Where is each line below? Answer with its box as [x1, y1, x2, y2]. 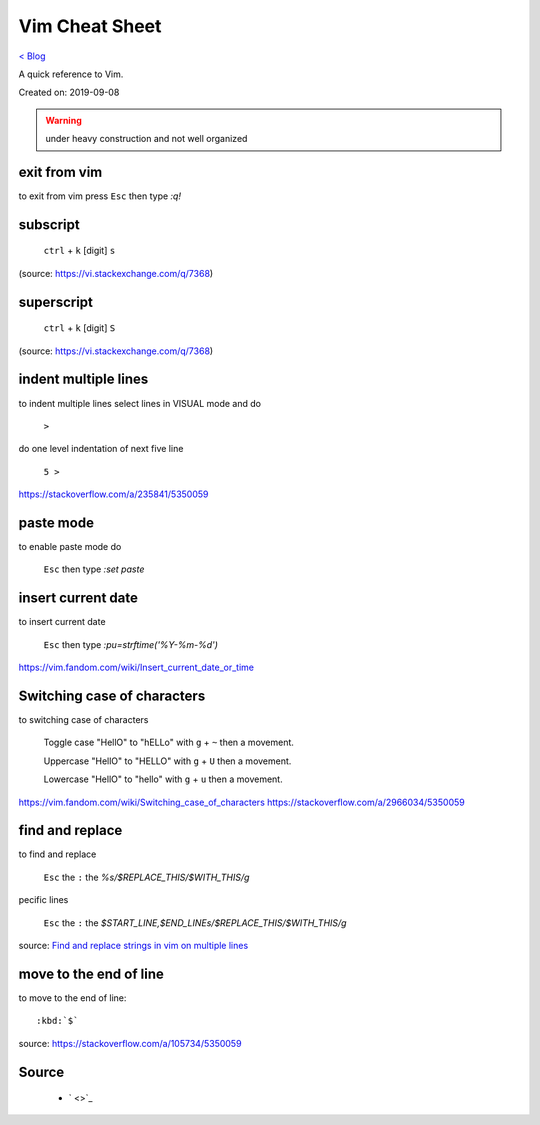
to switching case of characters [18, 713, 149, 725]
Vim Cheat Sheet [18, 15, 162, 37]
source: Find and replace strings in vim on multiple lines [18, 940, 249, 951]
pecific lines [18, 894, 69, 906]
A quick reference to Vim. [18, 68, 124, 80]
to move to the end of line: [18, 991, 127, 1004]
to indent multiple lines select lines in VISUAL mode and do [18, 397, 262, 409]
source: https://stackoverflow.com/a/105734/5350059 [18, 1037, 242, 1049]
